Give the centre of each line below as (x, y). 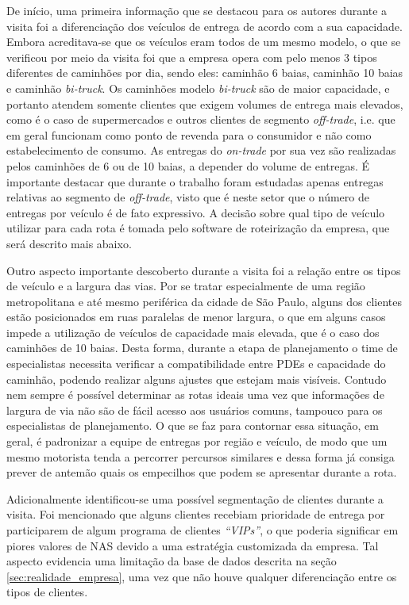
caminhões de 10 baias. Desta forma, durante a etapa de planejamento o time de (202, 348)
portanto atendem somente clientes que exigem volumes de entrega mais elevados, (205, 103)
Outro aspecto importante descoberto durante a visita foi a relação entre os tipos (204, 270)
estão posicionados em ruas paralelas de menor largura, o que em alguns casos (196, 317)
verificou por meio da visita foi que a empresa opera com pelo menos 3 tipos (192, 57)
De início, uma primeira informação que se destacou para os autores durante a (197, 10)
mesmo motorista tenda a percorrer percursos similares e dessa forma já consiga (201, 456)
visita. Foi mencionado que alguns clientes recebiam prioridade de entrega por (196, 514)
